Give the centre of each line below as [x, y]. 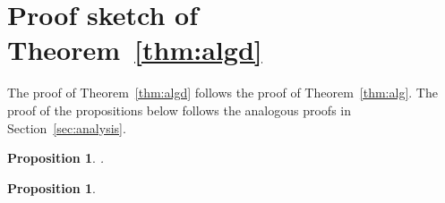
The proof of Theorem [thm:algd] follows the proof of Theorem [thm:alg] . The [222, 93]
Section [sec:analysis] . [67, 127]
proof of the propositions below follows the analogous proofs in [179, 110]
